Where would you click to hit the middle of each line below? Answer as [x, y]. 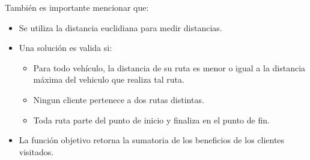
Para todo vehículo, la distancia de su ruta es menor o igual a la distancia [169, 67]
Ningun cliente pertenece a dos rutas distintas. [119, 99]
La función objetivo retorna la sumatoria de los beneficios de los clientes [152, 140]
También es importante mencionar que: [77, 7]
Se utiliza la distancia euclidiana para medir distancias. [120, 27]
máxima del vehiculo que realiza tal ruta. [109, 79]
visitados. [36, 151]
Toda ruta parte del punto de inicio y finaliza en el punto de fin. [151, 120]
